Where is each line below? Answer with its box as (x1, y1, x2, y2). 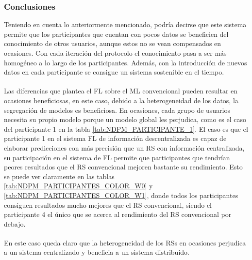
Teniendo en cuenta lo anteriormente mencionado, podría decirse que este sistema (4, 19, 247, 30)
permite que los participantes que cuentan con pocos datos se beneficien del (4, 29, 229, 39)
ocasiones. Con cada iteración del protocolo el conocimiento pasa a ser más (4, 48, 227, 58)
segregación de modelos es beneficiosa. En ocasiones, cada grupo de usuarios (4, 105, 231, 115)
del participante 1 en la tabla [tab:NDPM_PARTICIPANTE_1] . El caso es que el (4, 123, 248, 134)
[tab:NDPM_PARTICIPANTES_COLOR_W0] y (4, 181, 153, 191)
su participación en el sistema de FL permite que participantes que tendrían (4, 152, 230, 162)
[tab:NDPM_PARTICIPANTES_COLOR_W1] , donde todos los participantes (4, 190, 238, 200)
